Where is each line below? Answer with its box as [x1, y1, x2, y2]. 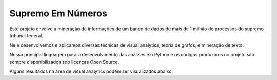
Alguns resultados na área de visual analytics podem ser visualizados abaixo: [9, 68, 173, 74]
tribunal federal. [9, 32, 43, 38]
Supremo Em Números [9, 8, 107, 19]
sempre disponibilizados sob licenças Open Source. [9, 59, 120, 65]
